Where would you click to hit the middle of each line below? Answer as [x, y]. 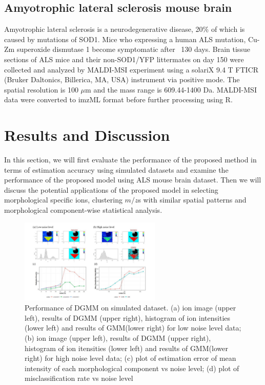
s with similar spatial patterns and [192, 200]
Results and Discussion [87, 135]
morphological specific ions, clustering [63, 200]
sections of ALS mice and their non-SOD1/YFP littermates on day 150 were [124, 59]
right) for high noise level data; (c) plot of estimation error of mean [130, 358]
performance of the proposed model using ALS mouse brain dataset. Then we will [133, 180]
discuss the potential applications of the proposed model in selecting [111, 189]
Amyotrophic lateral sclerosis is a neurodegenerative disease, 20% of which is [125, 29]
